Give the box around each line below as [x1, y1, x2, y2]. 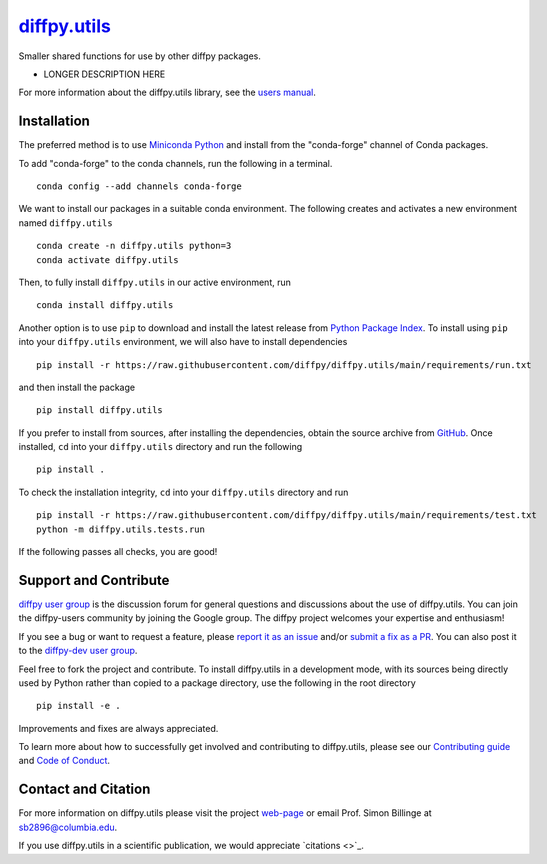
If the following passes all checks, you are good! [18, 546, 218, 558]
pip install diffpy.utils [36, 405, 164, 416]
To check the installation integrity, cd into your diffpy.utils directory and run [18, 486, 349, 498]
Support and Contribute [18, 571, 170, 589]
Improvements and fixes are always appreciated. [18, 722, 219, 734]
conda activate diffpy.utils [36, 254, 179, 265]
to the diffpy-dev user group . [18, 645, 138, 657]
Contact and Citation [18, 781, 151, 798]
